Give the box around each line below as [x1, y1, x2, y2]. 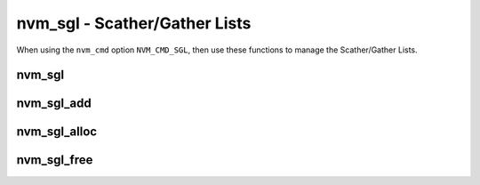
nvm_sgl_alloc [16, 125, 98, 140]
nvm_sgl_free [16, 152, 93, 168]
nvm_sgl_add [16, 96, 92, 111]
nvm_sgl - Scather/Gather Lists [16, 13, 252, 33]
